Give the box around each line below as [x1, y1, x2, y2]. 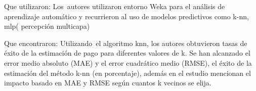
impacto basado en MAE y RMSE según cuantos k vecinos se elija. [4, 77, 211, 88]
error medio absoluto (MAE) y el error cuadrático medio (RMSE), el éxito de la [4, 57, 252, 68]
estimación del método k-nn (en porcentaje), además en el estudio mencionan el [4, 67, 251, 78]
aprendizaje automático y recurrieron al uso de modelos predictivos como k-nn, [4, 11, 249, 21]
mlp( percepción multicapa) [4, 21, 90, 31]
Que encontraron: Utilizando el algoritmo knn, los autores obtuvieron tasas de [4, 37, 247, 48]
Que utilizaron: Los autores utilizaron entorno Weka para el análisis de [4, 1, 225, 11]
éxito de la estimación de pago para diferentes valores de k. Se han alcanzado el [4, 48, 250, 58]
